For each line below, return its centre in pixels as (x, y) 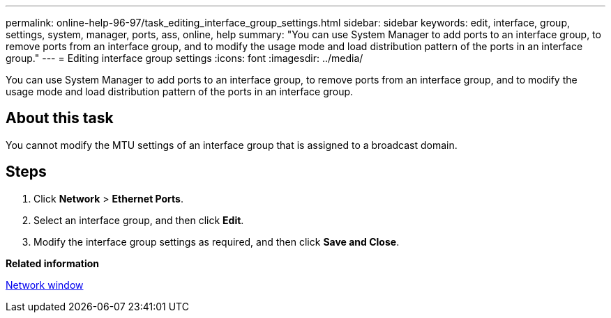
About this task (60, 118)
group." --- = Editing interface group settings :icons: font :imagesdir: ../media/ (184, 58)
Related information (53, 263)
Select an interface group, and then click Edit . (139, 220)
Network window (45, 285)
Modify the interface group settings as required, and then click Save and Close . (217, 241)
